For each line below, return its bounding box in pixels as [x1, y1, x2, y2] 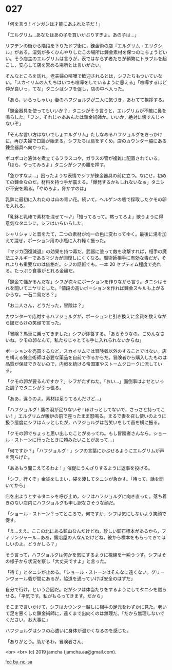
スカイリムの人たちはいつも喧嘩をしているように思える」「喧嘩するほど [16, 79, 167, 85]
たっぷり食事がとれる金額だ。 [14, 267, 78, 274]
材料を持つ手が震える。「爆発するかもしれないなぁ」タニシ [41, 178, 165, 185]
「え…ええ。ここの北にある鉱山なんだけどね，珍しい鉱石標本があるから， [5, 528, 162, 534]
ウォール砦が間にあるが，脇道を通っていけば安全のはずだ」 [9, 575, 136, 582]
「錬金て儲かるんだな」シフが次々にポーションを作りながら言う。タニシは [5, 278, 163, 284]
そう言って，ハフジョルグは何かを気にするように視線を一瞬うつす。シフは [5, 551, 162, 558]
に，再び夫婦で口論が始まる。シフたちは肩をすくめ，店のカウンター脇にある [5, 137, 167, 144]
